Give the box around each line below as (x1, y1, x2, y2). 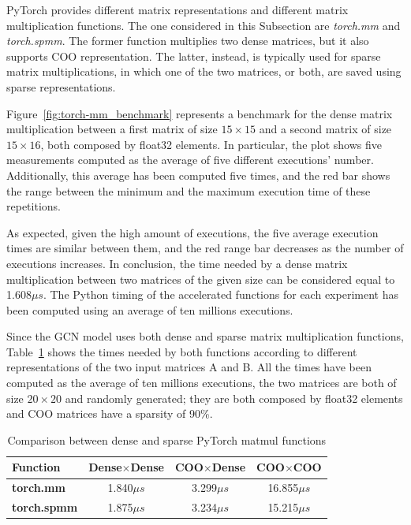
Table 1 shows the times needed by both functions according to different (6, 343, 357, 359)
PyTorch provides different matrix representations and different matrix (6, 2, 349, 17)
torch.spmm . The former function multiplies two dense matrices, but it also (6, 32, 369, 49)
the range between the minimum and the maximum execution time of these (6, 182, 371, 199)
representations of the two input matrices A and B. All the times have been (6, 359, 372, 375)
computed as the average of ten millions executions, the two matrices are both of (6, 374, 397, 391)
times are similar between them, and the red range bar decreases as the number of (6, 240, 404, 256)
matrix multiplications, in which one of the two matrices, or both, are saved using (6, 63, 402, 80)
